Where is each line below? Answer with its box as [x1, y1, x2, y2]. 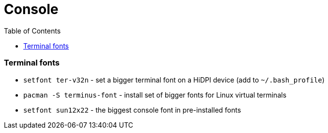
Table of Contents [4, 26, 61, 35]
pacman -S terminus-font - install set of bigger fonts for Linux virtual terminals [23, 90, 287, 99]
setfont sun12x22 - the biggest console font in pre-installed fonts [23, 105, 241, 114]
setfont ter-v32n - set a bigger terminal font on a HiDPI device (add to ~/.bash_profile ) [23, 75, 325, 84]
